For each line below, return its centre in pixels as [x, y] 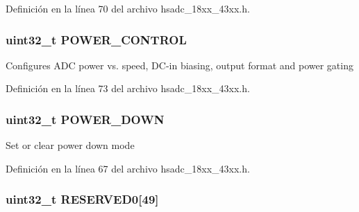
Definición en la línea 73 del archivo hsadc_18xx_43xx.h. [128, 88]
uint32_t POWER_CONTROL [96, 39]
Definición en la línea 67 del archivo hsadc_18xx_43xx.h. [128, 168]
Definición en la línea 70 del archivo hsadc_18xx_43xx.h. [128, 8]
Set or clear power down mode [70, 145]
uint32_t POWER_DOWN [85, 119]
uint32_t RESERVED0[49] [82, 199]
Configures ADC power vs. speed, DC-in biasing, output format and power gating [179, 65]
